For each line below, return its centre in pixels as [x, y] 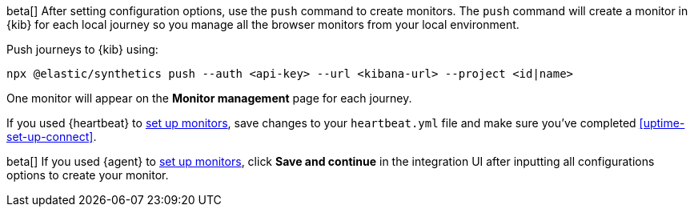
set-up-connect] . [52, 137]
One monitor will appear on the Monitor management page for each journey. [209, 98]
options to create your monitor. [88, 175]
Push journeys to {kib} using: [82, 49]
